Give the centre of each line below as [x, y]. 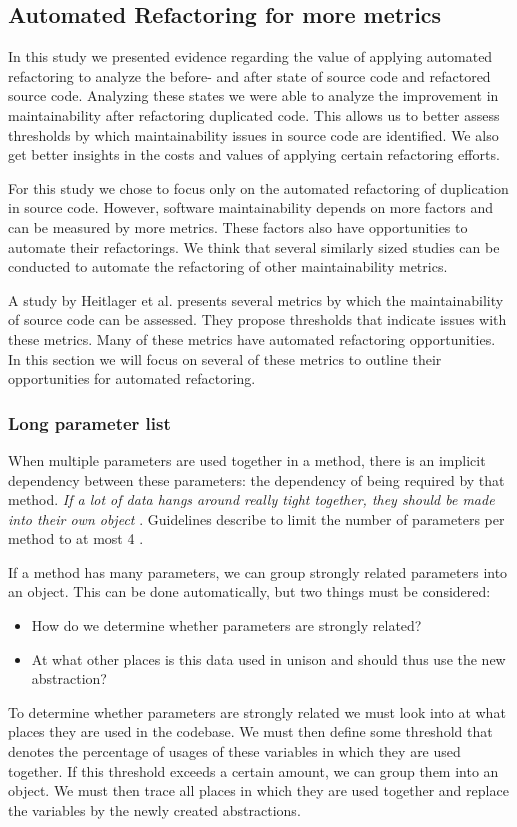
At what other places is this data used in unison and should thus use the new [268, 658]
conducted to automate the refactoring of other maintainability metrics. [228, 266]
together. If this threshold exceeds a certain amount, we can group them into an [253, 770]
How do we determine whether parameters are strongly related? [226, 625]
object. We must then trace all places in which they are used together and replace [258, 790]
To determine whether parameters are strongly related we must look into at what [257, 711]
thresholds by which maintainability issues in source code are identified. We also [253, 134]
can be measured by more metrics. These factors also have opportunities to [238, 226]
